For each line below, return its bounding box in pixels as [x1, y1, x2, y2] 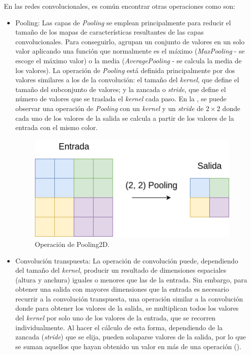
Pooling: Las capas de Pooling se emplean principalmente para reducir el [15, 17, 231, 27]
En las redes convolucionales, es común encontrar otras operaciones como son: [4, 1, 235, 11]
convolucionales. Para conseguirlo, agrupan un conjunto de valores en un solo [15, 36, 245, 46]
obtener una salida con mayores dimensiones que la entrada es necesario [15, 284, 229, 294]
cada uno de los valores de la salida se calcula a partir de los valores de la [15, 112, 234, 123]
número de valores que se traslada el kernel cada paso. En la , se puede [15, 93, 227, 104]
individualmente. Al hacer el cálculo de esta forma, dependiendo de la [15, 322, 223, 332]
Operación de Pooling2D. [34, 239, 110, 249]
